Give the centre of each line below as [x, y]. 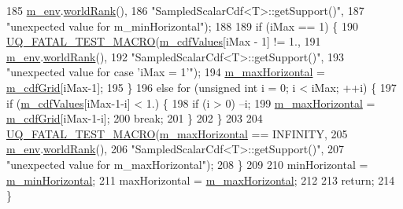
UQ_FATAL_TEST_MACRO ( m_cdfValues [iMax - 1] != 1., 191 [164, 41]
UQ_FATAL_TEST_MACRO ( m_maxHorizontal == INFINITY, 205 [177, 133]
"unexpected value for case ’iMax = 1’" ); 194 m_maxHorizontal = [166, 72]
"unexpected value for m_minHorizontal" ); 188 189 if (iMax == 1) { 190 [182, 26]
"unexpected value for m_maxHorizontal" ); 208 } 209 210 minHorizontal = [187, 164]
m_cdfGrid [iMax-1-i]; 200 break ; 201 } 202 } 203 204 [135, 118]
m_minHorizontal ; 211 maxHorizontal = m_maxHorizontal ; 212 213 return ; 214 [201, 180]
